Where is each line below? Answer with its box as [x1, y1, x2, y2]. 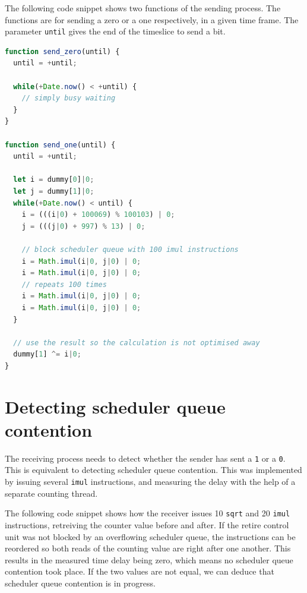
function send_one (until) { [5, 140, 116, 149]
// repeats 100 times [21, 280, 107, 289]
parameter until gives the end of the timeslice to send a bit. [5, 25, 226, 37]
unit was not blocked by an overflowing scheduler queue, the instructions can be [5, 530, 296, 542]
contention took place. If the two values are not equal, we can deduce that [5, 565, 274, 578]
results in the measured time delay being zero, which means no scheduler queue [5, 553, 293, 566]
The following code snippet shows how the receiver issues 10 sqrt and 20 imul [5, 507, 290, 519]
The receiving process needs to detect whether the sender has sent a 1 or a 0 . [5, 452, 286, 464]
